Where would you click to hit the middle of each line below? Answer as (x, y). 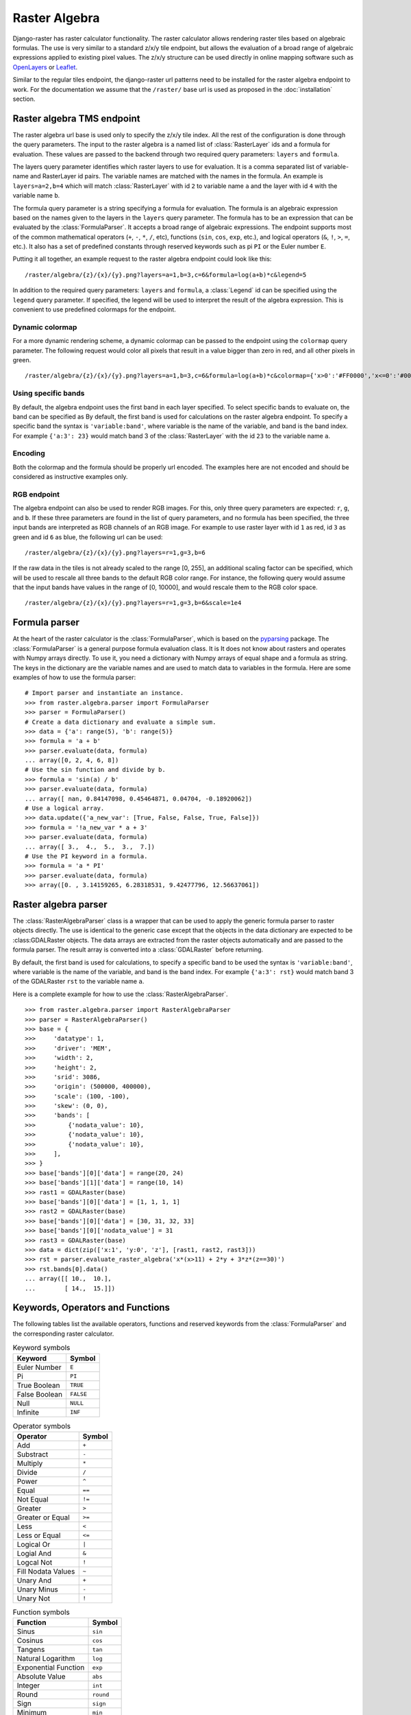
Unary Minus (37, 1589)
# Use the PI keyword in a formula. (86, 856)
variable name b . (36, 196)
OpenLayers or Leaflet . (45, 67)
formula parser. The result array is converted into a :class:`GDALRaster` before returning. (138, 949)
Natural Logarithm (46, 1659)
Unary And (34, 1580)
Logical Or (34, 1544)
